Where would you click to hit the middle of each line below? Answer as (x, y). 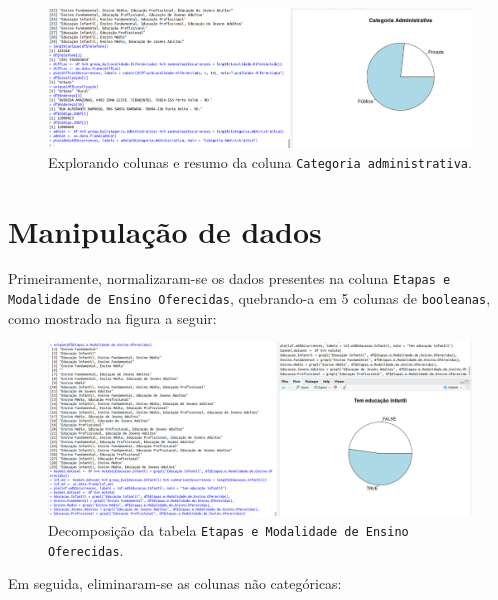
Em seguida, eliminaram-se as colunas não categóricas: (175, 583)
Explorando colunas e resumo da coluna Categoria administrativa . (260, 161)
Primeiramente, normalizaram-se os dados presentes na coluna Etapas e (229, 278)
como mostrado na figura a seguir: (112, 317)
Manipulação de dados (165, 230)
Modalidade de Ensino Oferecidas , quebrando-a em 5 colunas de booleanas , (249, 298)
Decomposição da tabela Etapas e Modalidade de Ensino (228, 529)
